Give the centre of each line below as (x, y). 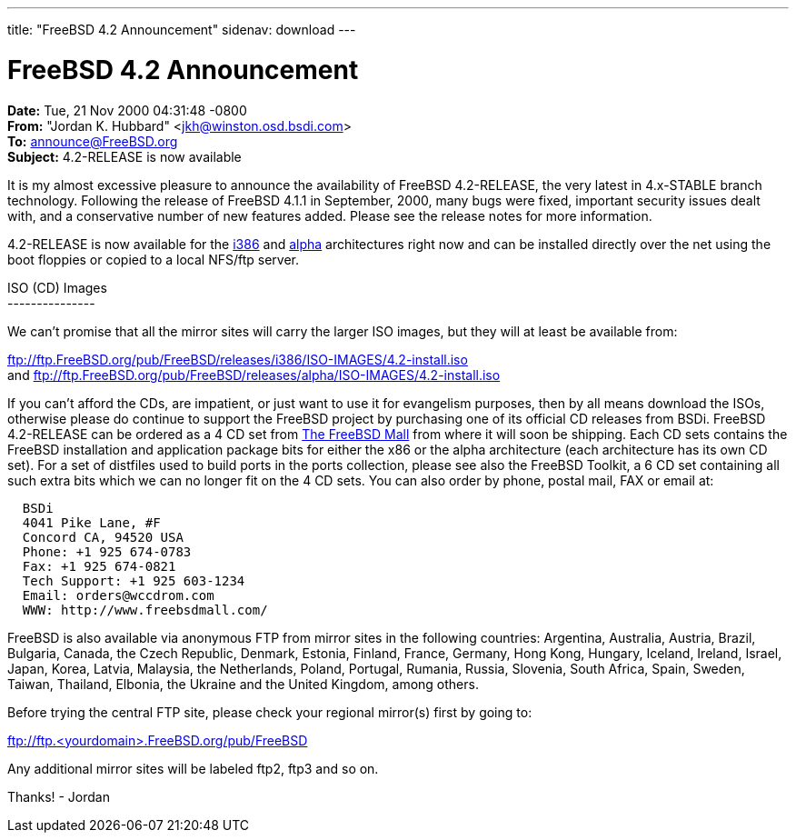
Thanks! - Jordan (59, 796)
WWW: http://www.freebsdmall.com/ (145, 610)
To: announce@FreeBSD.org (93, 141)
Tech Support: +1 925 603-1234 (134, 580)
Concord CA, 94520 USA (103, 537)
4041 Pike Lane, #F (91, 522)
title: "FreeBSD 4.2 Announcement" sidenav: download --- (182, 30)
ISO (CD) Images (57, 287)
